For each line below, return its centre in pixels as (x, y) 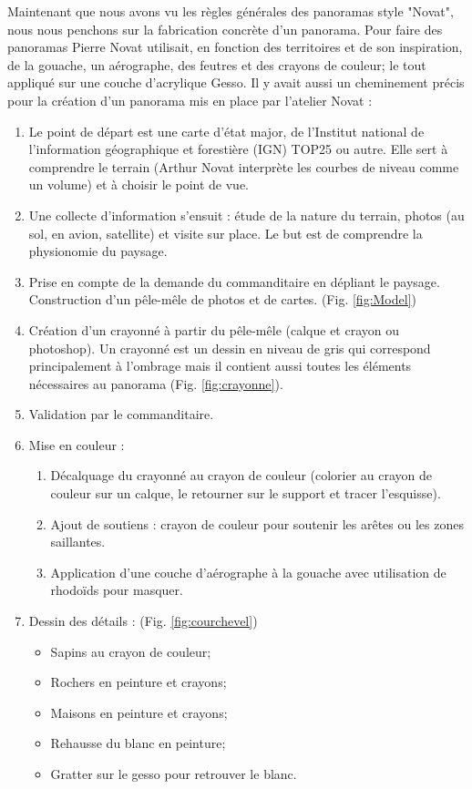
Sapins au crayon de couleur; (131, 651)
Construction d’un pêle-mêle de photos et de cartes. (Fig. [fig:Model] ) (222, 299)
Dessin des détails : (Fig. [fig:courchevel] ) (143, 621)
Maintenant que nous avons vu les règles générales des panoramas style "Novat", (231, 11)
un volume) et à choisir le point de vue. (139, 184)
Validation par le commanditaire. (121, 414)
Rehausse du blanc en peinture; (138, 743)
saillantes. (78, 542)
